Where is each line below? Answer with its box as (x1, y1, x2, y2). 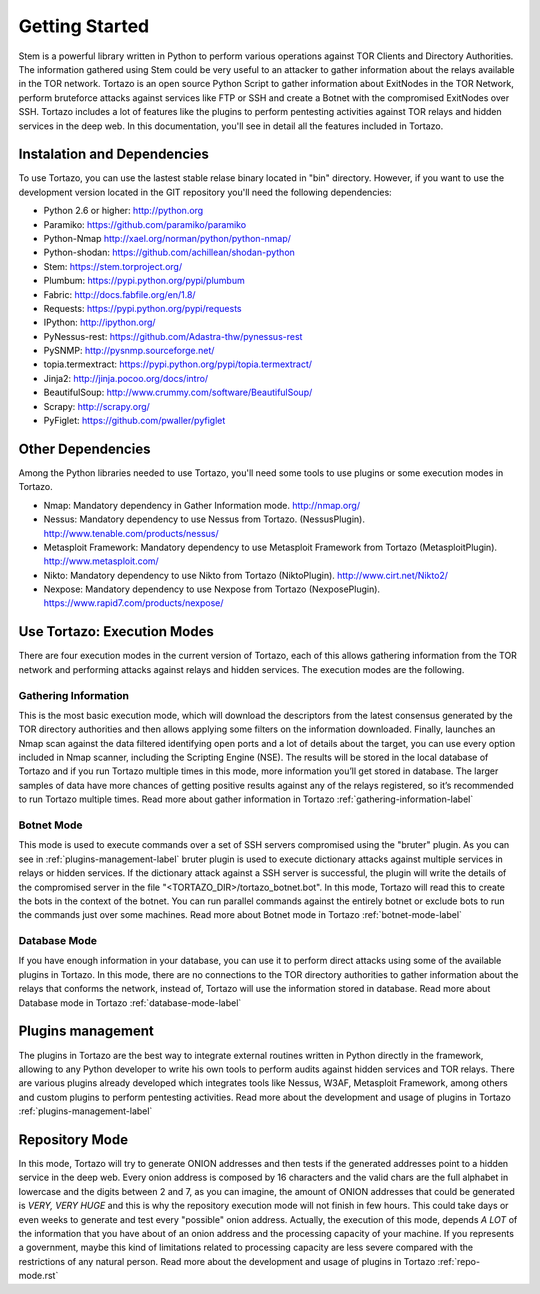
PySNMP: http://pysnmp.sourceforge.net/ (43, 345, 215, 357)
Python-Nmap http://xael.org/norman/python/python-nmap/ (43, 232, 292, 244)
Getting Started (18, 15, 150, 37)
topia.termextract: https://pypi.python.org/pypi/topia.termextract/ (43, 358, 313, 370)
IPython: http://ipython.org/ (43, 316, 156, 329)
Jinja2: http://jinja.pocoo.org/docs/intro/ (43, 372, 209, 384)
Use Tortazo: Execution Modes (18, 623, 215, 640)
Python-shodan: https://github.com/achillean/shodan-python (43, 246, 295, 259)
